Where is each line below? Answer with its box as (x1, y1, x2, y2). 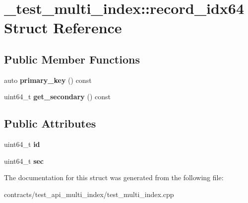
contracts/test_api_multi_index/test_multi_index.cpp (4, 189, 174, 199)
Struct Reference (4, 17, 122, 38)
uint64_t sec (4, 155, 44, 166)
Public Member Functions (4, 51, 140, 67)
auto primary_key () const (4, 74, 92, 85)
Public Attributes (4, 116, 96, 131)
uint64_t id (4, 139, 40, 149)
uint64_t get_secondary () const (4, 91, 111, 102)
